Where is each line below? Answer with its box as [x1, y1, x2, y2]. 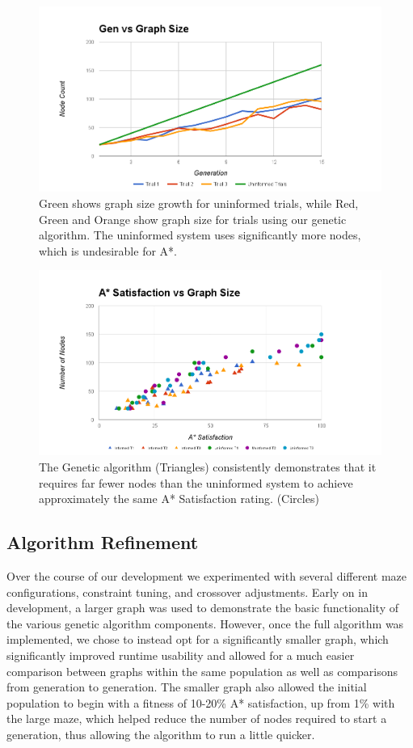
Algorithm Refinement [6, 530, 199, 555]
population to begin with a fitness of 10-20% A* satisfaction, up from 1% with [6, 694, 395, 711]
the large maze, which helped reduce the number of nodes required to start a [6, 710, 387, 727]
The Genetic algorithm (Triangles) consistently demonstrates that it [39, 459, 377, 475]
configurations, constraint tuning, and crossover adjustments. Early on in [6, 583, 368, 600]
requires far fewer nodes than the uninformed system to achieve [39, 474, 353, 491]
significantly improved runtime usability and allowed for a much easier [6, 646, 355, 663]
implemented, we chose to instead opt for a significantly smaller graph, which [6, 631, 389, 648]
